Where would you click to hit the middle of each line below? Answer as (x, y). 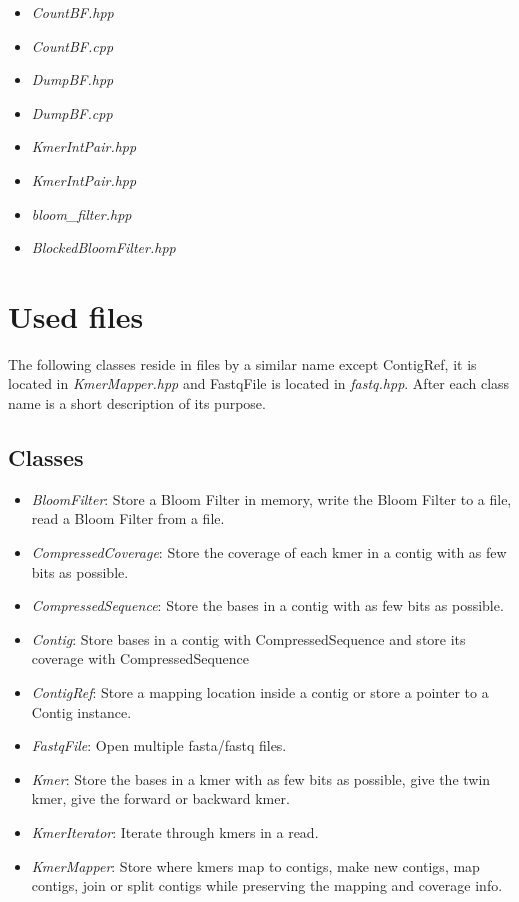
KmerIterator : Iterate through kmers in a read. (175, 831)
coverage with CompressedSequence (140, 658)
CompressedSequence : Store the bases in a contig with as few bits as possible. (267, 605)
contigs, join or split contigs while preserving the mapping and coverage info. (267, 885)
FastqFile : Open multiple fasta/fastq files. (159, 745)
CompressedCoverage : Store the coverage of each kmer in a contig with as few (269, 552)
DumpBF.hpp (72, 79)
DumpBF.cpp (72, 112)
